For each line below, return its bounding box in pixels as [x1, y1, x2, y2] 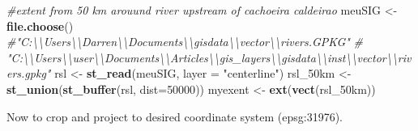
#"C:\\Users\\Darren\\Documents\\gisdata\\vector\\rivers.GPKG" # [6, 33, 363, 50]
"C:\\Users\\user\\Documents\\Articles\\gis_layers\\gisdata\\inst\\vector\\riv [6, 49, 412, 65]
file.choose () [6, 17, 74, 34]
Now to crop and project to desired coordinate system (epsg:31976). [6, 108, 343, 125]
